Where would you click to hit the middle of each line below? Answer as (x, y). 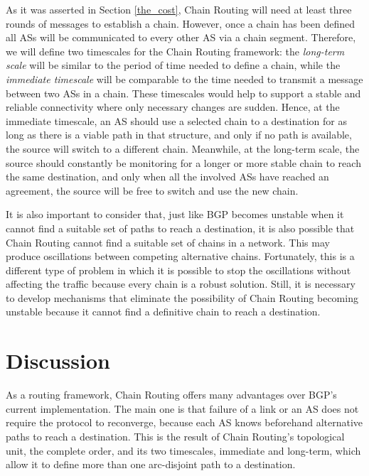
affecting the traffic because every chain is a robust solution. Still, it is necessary (181, 284)
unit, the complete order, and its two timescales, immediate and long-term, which (183, 450)
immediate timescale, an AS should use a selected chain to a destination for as (176, 120)
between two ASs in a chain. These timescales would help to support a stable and (183, 93)
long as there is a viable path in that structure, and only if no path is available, (179, 135)
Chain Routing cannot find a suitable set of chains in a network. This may (168, 242)
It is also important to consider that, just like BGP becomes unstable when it (175, 214)
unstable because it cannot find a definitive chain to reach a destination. (163, 312)
